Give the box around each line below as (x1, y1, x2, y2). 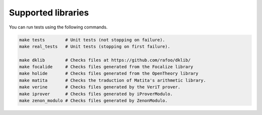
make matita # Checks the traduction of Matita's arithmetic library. (19, 77, 206, 83)
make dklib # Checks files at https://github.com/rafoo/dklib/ (19, 57, 191, 63)
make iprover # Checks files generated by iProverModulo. (19, 91, 173, 97)
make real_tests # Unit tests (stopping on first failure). (19, 43, 170, 49)
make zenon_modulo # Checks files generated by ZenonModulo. (19, 98, 168, 103)
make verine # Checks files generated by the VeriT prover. (19, 85, 180, 90)
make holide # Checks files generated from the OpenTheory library (19, 71, 198, 76)
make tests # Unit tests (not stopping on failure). (19, 37, 165, 43)
